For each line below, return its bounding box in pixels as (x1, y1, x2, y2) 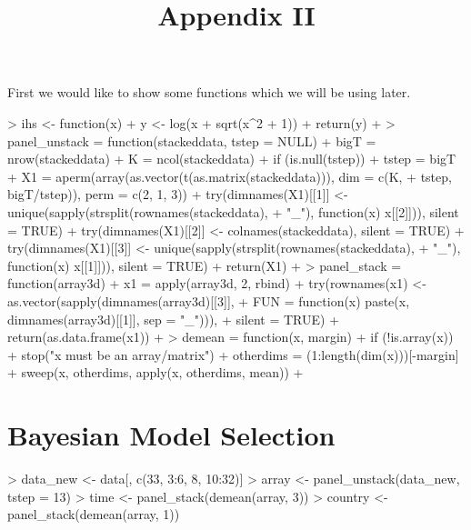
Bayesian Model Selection (7, 416, 336, 454)
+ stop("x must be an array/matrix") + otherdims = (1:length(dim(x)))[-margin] (7, 345, 459, 364)
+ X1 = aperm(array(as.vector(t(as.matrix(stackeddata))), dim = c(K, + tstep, (7, 166, 452, 185)
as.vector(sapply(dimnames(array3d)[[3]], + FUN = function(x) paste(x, (7, 291, 410, 310)
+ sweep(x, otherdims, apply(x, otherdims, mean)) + (7, 363, 304, 382)
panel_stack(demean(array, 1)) (7, 505, 180, 524)
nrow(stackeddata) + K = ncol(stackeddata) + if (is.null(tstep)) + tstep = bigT (7, 149, 456, 168)
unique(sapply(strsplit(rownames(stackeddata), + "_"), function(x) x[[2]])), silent (7, 202, 459, 221)
